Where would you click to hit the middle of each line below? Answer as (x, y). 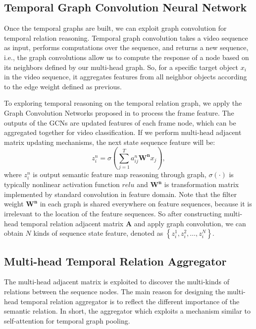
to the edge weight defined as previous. (63, 86)
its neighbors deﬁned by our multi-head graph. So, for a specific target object (121, 67)
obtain (14, 233)
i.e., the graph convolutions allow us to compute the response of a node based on (127, 57)
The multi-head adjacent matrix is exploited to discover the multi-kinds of (117, 282)
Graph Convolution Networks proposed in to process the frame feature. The (119, 112)
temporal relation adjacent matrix (72, 223)
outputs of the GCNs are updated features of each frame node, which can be (120, 122)
